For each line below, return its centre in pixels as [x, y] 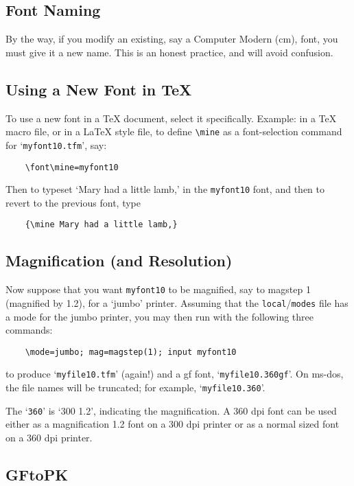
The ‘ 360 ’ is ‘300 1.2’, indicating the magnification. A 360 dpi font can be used [171, 410]
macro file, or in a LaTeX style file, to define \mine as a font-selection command [174, 131]
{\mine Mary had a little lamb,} [101, 225]
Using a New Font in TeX [99, 89]
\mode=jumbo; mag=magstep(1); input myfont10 [131, 352]
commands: [29, 330]
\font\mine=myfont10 [72, 167]
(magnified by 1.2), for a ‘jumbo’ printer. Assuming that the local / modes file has [177, 302]
